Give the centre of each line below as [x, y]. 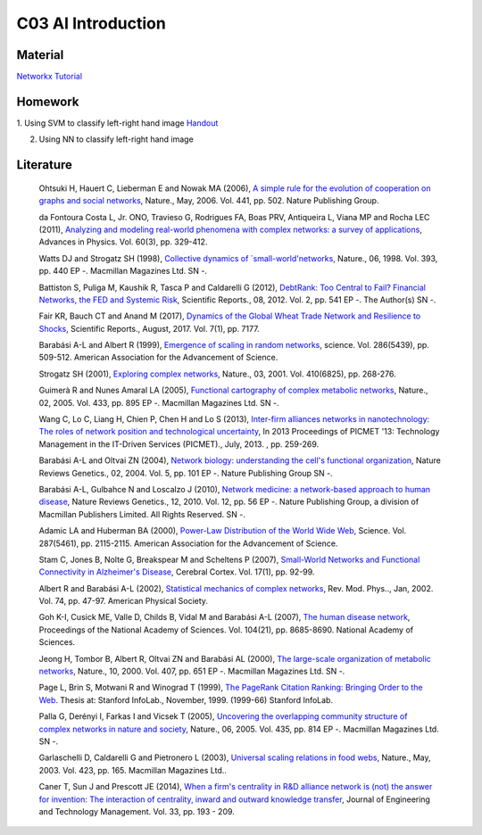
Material [40, 55]
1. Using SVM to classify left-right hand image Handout [117, 123]
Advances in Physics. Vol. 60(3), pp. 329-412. [123, 242]
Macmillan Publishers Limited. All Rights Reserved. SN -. [142, 514]
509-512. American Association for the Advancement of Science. [158, 358]
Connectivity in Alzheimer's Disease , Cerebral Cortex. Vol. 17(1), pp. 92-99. [177, 572]
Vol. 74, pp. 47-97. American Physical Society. [124, 601]
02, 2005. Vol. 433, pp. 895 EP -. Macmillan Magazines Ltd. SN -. [159, 402]
